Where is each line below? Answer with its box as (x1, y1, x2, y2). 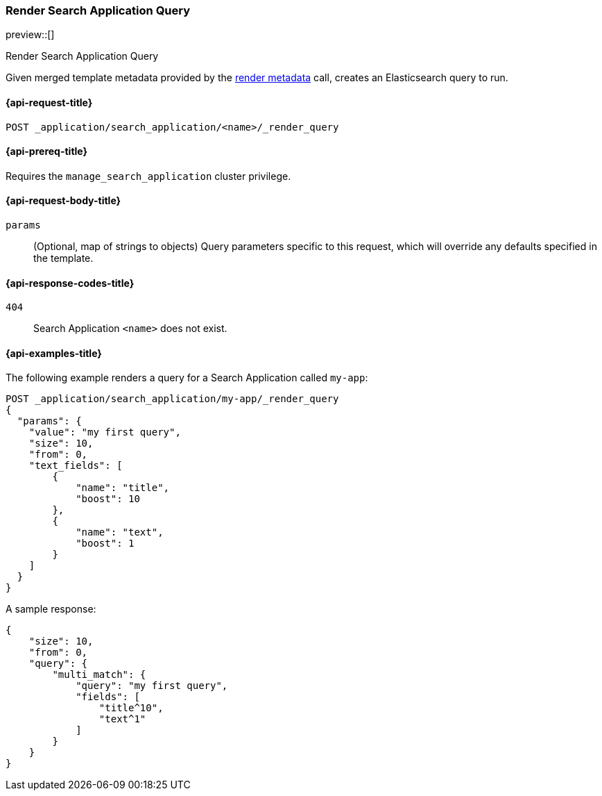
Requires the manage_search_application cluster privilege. (6, 169, 291, 182)
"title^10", (98, 702, 164, 714)
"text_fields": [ (28, 460, 123, 472)
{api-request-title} (6, 96, 93, 108)
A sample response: (6, 603, 96, 615)
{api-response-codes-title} (6, 276, 135, 289)
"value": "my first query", (28, 426, 181, 438)
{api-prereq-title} (6, 145, 88, 158)
